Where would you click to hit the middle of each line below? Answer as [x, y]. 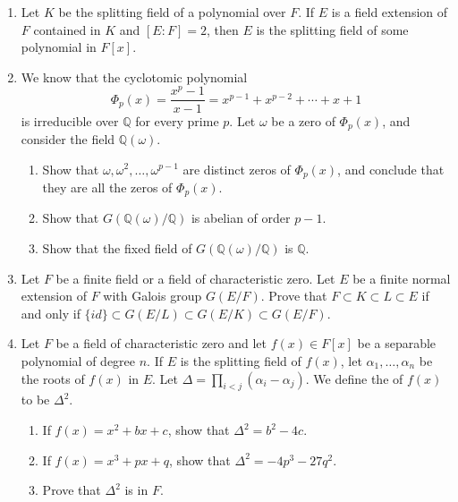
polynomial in [59, 47]
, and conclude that [391, 169]
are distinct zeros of [237, 169]
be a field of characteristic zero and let [161, 343]
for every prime [177, 120]
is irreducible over [70, 120]
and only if [51, 313]
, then [222, 29]
